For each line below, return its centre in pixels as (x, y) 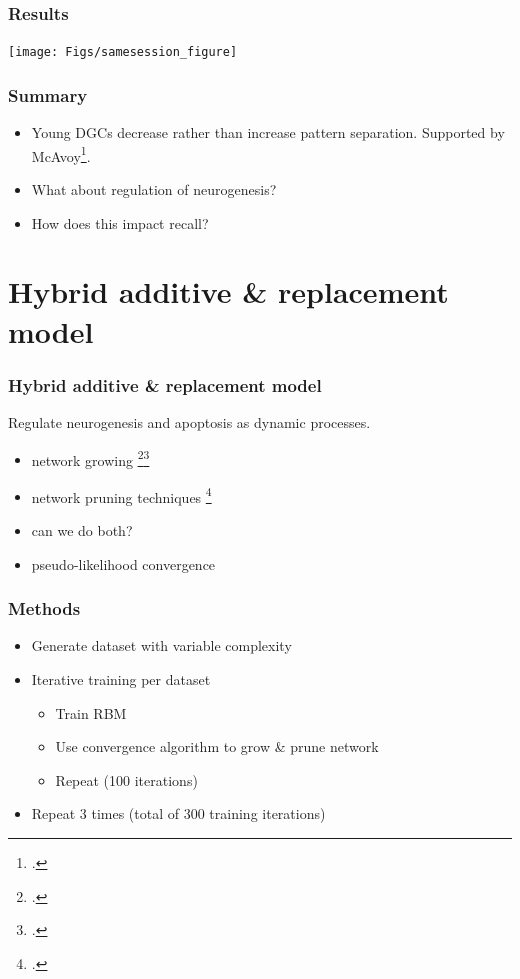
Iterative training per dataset (121, 679)
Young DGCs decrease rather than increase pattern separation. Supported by (268, 132)
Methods (44, 608)
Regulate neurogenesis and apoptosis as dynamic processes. (189, 421)
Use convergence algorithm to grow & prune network (217, 746)
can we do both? (82, 530)
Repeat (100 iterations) (126, 779)
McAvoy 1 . (61, 154)
